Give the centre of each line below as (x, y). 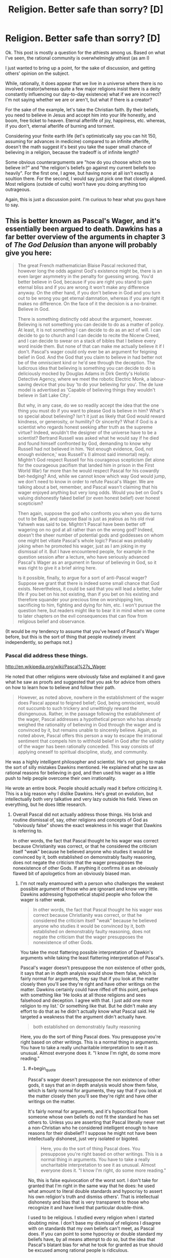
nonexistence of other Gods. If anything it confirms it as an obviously (85, 868)
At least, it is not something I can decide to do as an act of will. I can (89, 330)
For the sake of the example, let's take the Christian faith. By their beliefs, (82, 109)
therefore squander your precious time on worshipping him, (80, 599)
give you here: (29, 253)
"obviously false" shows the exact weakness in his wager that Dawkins (87, 825)
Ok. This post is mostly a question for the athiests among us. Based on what (85, 52)
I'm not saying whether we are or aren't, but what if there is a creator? (79, 100)
